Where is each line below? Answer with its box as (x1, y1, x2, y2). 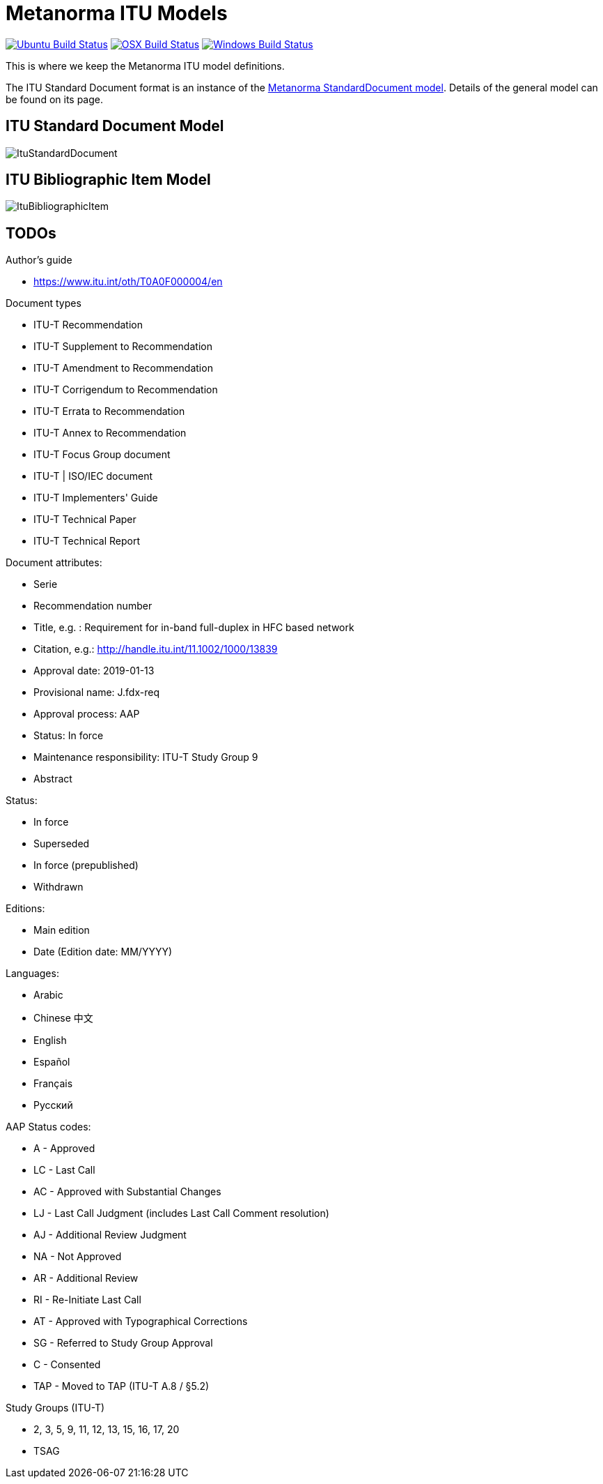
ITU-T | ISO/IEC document (33, 470, 152, 483)
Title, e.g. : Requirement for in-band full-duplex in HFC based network (33, 621, 354, 634)
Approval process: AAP (33, 708, 140, 720)
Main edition (33, 924, 90, 937)
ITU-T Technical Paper (33, 513, 136, 526)
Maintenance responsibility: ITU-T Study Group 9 (33, 751, 258, 764)
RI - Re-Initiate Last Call (33, 1294, 141, 1306)
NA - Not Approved (33, 1250, 122, 1263)
